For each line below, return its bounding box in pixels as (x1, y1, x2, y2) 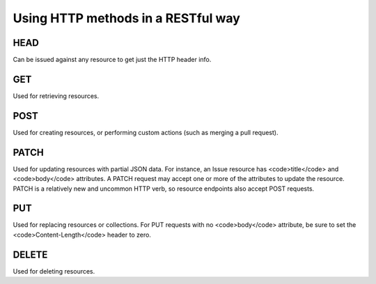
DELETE (13, 248, 48, 260)
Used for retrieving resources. (13, 91, 100, 100)
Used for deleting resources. (13, 267, 95, 275)
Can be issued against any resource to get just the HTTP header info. (13, 56, 212, 64)
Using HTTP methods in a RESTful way (13, 10, 240, 26)
